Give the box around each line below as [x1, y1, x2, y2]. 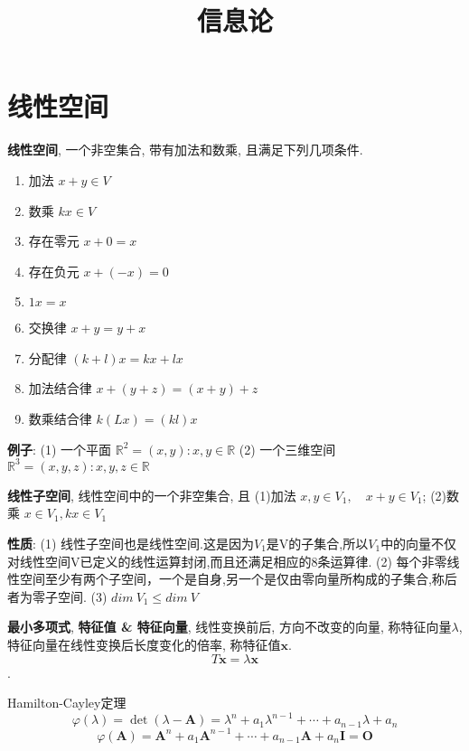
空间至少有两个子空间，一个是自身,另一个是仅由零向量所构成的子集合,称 [19, 569, 445, 588]
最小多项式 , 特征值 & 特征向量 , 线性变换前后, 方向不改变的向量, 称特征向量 [7, 617, 452, 636]
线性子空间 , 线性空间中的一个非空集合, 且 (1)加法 [7, 485, 296, 504]
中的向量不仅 [380, 533, 457, 552]
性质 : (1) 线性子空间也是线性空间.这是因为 [7, 533, 254, 552]
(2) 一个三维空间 [239, 439, 336, 458]
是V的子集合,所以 [266, 533, 369, 552]
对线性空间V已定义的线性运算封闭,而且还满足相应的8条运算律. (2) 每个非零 [7, 551, 447, 570]
